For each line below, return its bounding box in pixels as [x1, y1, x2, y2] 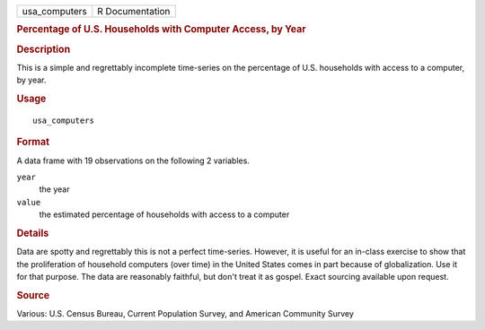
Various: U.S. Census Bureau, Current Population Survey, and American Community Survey [16, 308, 355, 319]
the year [39, 184, 70, 195]
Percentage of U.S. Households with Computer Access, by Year [16, 23, 306, 36]
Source [16, 289, 50, 301]
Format [16, 135, 49, 148]
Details [16, 227, 49, 239]
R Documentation [97, 5, 171, 17]
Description [16, 43, 71, 56]
